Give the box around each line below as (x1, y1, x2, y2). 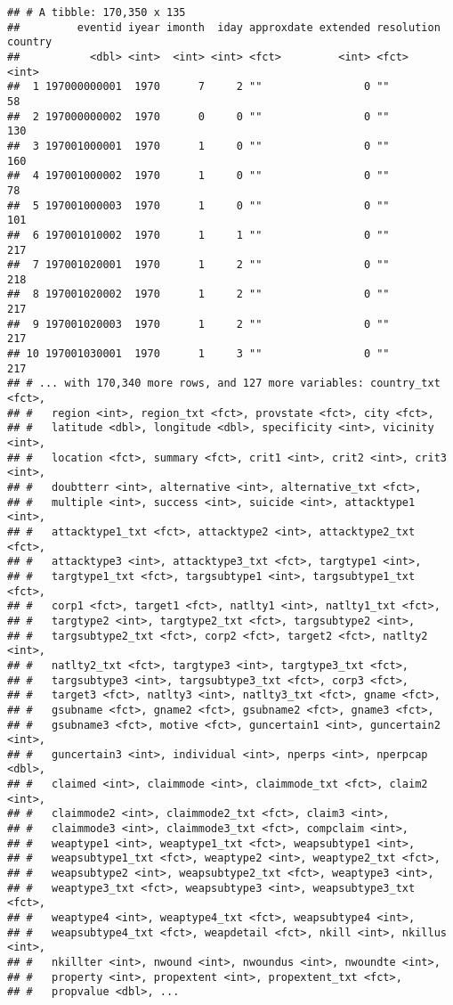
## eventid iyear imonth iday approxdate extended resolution (7, 20, 441, 34)
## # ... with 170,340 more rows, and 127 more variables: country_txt (7, 377, 441, 390)
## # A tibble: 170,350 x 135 (7, 6, 186, 19)
